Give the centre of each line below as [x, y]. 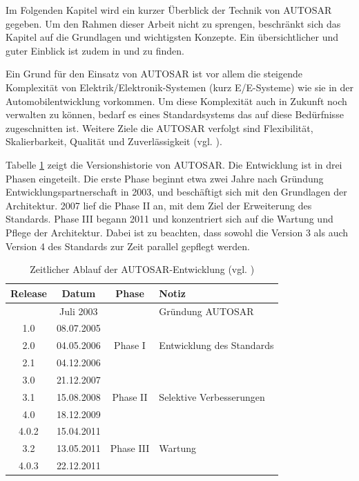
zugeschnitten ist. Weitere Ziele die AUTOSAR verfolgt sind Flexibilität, [159, 128]
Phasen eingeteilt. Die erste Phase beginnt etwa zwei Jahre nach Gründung [165, 178]
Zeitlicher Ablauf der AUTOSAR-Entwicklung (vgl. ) [142, 269]
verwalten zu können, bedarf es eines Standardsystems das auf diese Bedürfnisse [175, 114]
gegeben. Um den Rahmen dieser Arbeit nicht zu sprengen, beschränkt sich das [173, 23]
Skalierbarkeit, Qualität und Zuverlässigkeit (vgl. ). [114, 141]
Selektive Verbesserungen [212, 396]
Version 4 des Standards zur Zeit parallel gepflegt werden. [128, 246]
